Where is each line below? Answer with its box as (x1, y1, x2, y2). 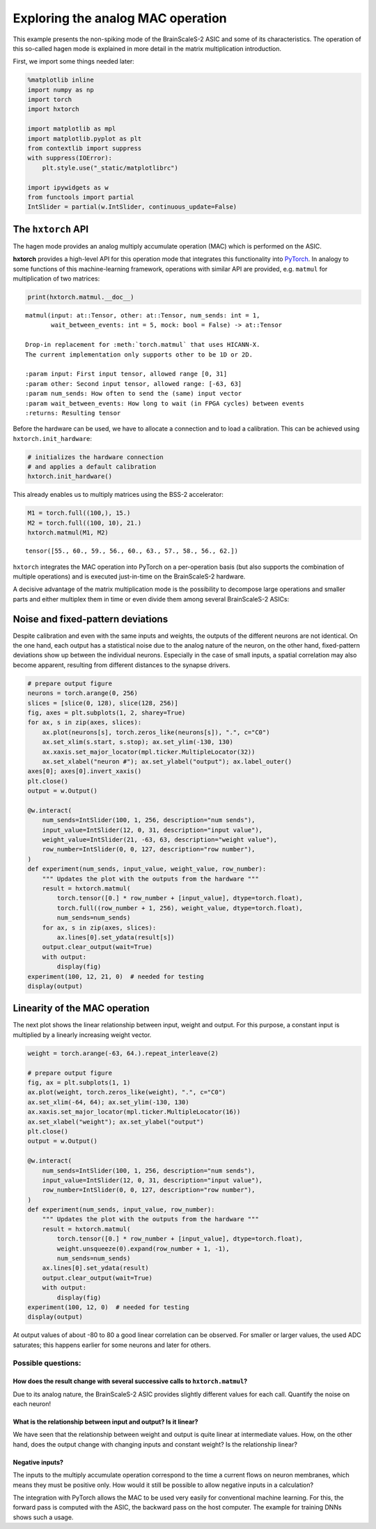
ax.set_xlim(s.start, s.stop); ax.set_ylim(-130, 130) (42, 738, 233, 746)
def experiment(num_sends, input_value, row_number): (27, 1206, 215, 1214)
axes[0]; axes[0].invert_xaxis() (27, 768, 142, 775)
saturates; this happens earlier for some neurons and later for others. (13, 1341, 212, 1349)
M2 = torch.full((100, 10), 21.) (27, 519, 142, 527)
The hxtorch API (13, 223, 89, 235)
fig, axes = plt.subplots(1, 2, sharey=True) (27, 709, 186, 717)
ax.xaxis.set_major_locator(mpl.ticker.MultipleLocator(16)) (27, 1108, 241, 1116)
